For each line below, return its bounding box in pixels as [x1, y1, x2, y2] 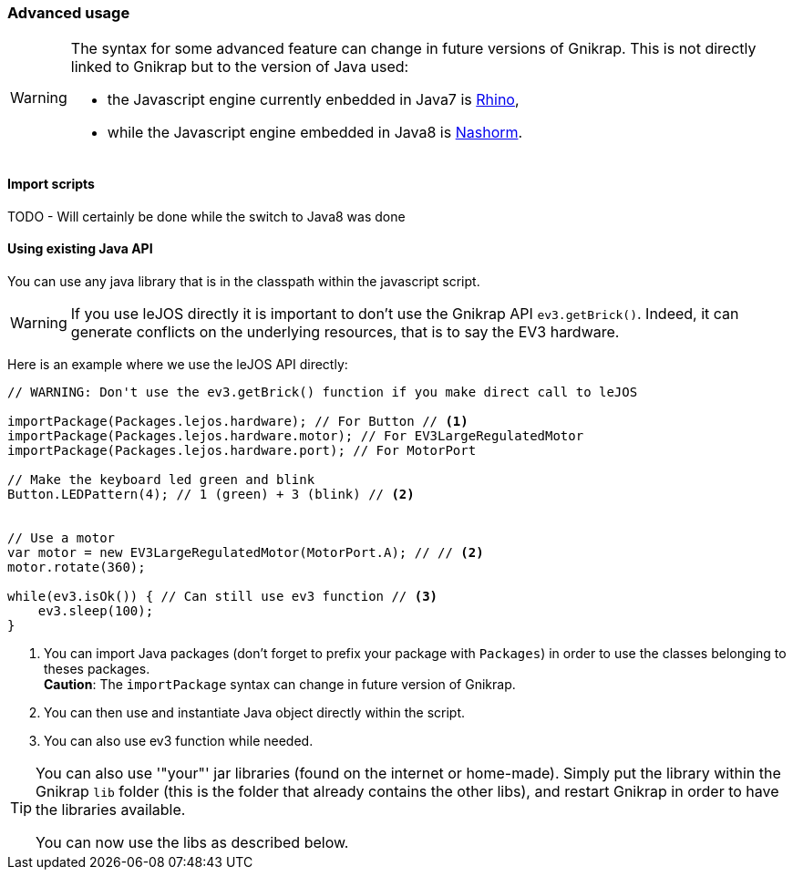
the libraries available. [36, 800, 186, 819]
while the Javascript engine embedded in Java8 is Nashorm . [107, 123, 523, 142]
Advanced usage [7, 4, 130, 22]
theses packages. [44, 660, 150, 676]
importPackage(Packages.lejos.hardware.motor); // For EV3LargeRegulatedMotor [7, 428, 584, 443]
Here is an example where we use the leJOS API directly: [7, 356, 348, 372]
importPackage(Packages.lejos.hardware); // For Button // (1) [7, 413, 469, 428]
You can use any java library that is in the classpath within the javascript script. [7, 273, 480, 289]
